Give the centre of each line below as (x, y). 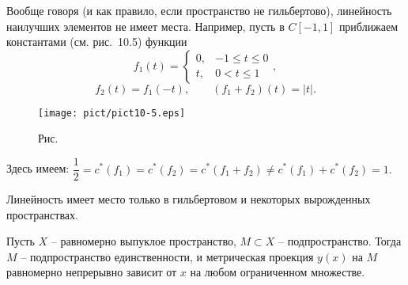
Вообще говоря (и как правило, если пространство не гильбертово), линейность (199, 10)
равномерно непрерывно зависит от (92, 272)
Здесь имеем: (38, 168)
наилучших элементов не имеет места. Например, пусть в (145, 26)
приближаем (368, 26)
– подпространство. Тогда (340, 241)
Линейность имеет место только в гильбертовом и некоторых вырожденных (189, 199)
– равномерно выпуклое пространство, (144, 241)
